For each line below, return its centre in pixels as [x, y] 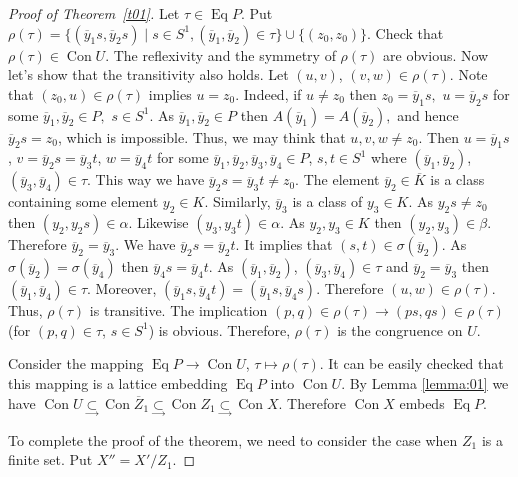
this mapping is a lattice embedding [118, 382]
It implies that [288, 244]
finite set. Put [50, 459]
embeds [422, 402]
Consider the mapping [76, 363]
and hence [428, 114]
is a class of [327, 201]
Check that [409, 32]
